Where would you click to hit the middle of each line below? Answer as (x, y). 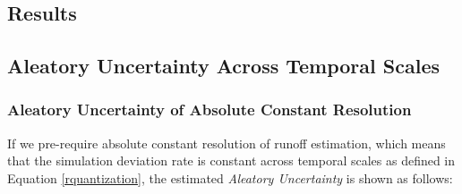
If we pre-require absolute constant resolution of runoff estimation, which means (227, 143)
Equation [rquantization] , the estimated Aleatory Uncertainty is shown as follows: (230, 177)
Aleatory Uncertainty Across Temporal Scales (223, 66)
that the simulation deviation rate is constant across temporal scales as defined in (231, 160)
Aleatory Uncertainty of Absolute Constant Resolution (210, 110)
